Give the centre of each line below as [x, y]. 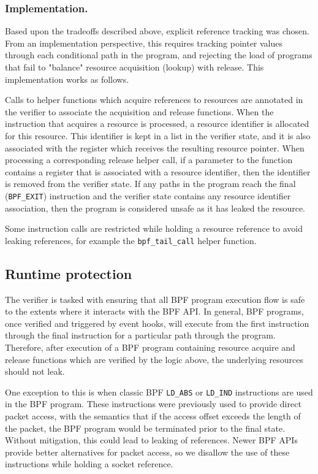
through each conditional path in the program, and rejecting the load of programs [159, 55]
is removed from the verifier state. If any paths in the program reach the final [150, 184]
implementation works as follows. [67, 79]
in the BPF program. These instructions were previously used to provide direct [153, 404]
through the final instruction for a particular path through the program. [140, 335]
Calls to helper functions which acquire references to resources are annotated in [154, 100]
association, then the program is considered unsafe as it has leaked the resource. [155, 208]
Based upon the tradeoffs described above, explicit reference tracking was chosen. [157, 31]
